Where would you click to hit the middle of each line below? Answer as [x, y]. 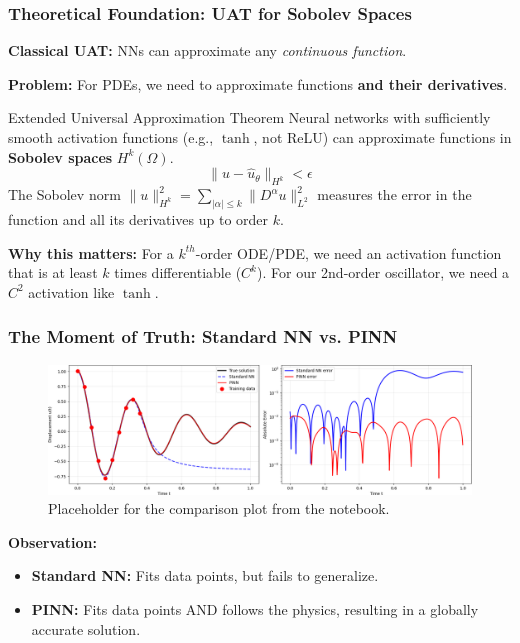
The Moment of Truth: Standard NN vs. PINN [203, 336]
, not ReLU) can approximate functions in [382, 137]
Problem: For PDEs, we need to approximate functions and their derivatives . [258, 83]
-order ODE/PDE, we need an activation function [348, 252]
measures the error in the [394, 194]
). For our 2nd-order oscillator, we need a [383, 272]
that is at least [53, 272]
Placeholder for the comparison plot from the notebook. [219, 508]
